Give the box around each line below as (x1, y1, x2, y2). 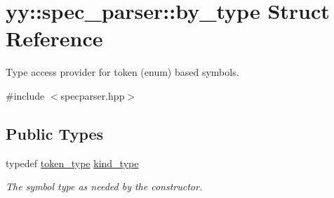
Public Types (6, 122, 104, 144)
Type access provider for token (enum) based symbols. (6, 65, 239, 79)
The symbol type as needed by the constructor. (6, 179, 203, 194)
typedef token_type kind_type (6, 155, 139, 170)
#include (6, 88, 45, 103)
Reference (6, 24, 103, 53)
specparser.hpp (60, 88, 125, 103)
